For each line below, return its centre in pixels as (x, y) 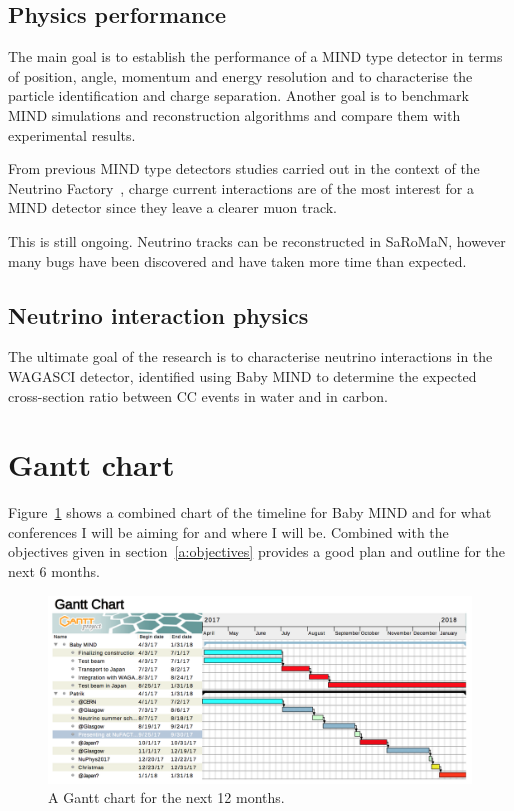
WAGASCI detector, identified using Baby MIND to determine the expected (242, 375)
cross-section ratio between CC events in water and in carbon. (198, 395)
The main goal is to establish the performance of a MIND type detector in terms (255, 56)
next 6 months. (54, 571)
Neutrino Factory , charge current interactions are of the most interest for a (241, 187)
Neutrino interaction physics (158, 314)
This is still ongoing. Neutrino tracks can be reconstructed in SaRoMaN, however (257, 240)
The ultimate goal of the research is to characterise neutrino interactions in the (250, 356)
